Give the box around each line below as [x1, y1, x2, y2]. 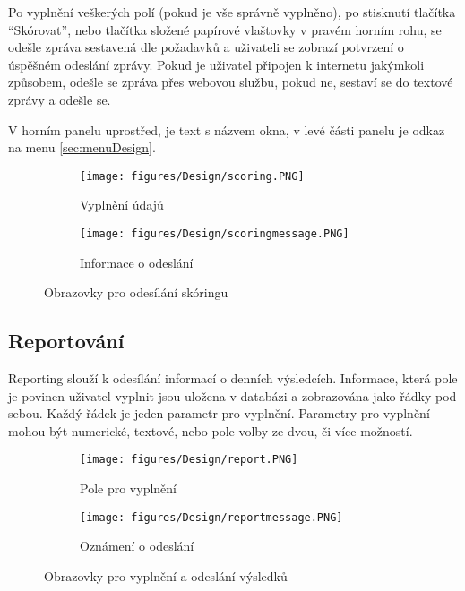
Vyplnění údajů [80, 195, 164, 214]
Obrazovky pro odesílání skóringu [44, 283, 228, 302]
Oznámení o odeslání [80, 536, 194, 555]
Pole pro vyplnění [80, 479, 177, 498]
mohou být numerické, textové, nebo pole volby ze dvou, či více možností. [8, 421, 413, 440]
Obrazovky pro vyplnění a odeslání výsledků [44, 566, 288, 585]
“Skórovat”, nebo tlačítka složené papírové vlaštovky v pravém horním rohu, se [8, 20, 442, 39]
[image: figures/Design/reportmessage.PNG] [80, 510, 343, 524]
